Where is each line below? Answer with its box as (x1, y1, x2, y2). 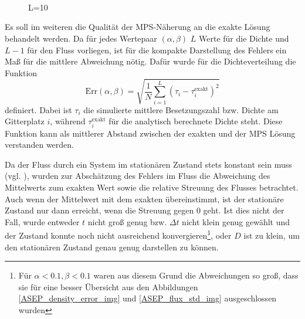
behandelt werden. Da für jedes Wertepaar (5, 32, 157, 44)
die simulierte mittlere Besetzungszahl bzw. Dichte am (83, 103, 279, 116)
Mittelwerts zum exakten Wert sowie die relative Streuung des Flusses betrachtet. (5, 181, 299, 194)
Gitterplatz (5, 115, 45, 127)
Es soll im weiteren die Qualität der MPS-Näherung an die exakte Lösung (5, 21, 270, 33)
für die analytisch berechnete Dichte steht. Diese (109, 115, 283, 127)
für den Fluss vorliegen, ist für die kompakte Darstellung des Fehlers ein (27, 43, 287, 56)
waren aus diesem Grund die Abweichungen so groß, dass (93, 269, 299, 281)
